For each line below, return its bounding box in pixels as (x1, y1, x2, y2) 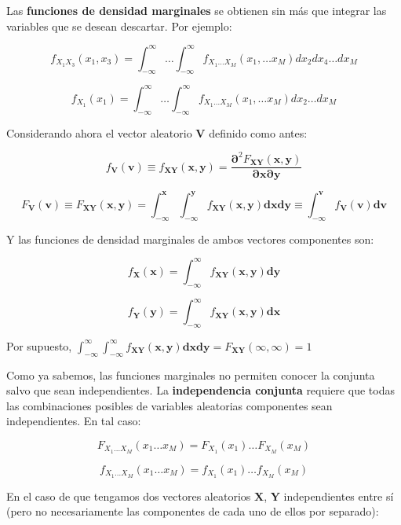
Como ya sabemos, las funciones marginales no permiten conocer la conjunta (6, 366, 375, 383)
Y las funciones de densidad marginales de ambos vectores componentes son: (6, 230, 374, 247)
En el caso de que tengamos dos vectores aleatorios (6, 487, 251, 504)
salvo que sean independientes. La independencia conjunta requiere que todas (6, 382, 395, 398)
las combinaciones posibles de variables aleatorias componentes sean (6, 397, 333, 413)
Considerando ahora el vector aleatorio (6, 124, 192, 141)
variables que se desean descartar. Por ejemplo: (6, 17, 232, 34)
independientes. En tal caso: (6, 413, 141, 429)
